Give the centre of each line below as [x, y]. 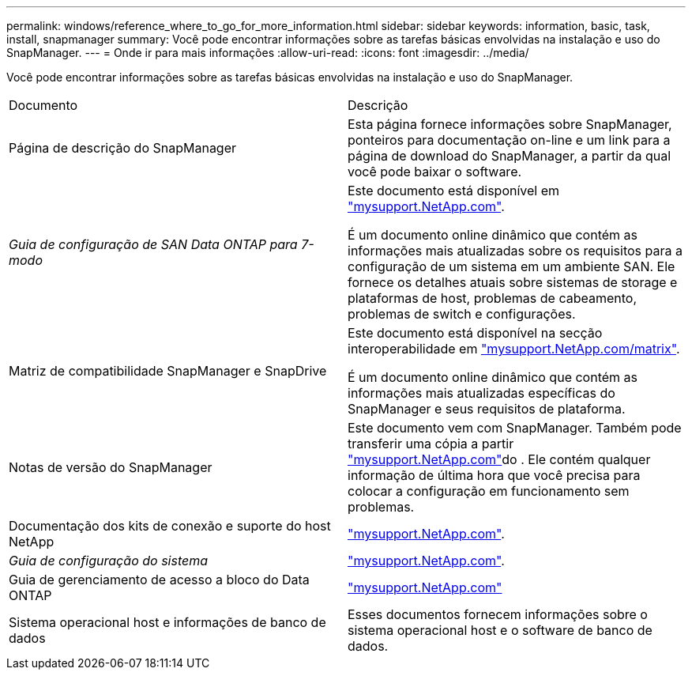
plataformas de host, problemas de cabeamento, [493, 298]
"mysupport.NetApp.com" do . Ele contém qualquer [499, 459]
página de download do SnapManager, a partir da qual [510, 156]
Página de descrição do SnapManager [123, 148]
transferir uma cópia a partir [431, 444]
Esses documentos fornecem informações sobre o [498, 614]
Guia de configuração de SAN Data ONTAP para [153, 244]
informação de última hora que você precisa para [494, 475]
